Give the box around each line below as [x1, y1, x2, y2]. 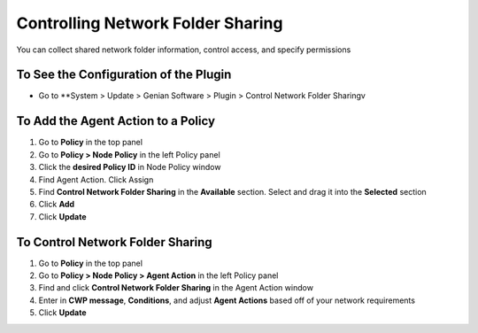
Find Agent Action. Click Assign [38, 174, 154, 185]
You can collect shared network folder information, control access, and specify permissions [16, 44, 351, 55]
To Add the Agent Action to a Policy [16, 113, 216, 128]
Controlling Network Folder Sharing [16, 13, 283, 33]
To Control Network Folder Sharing [16, 235, 212, 250]
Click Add [38, 199, 75, 210]
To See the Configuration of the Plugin [16, 67, 232, 82]
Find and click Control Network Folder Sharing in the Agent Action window [38, 283, 314, 293]
